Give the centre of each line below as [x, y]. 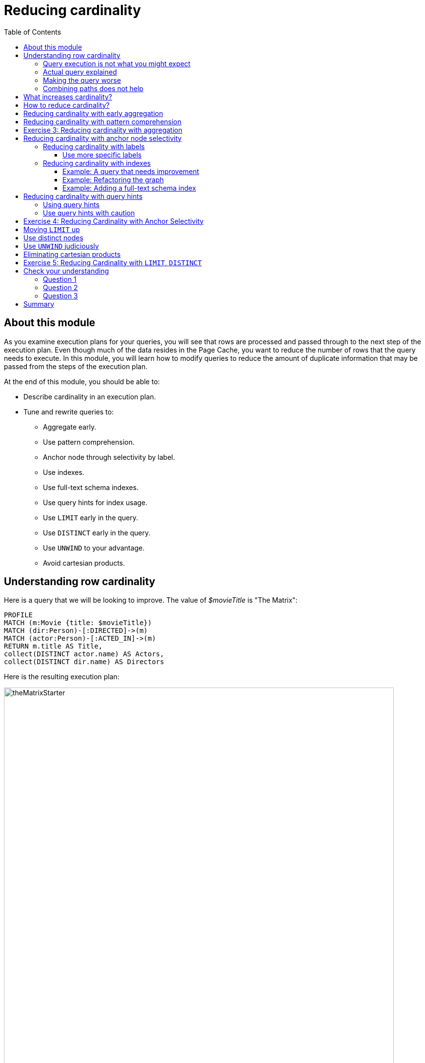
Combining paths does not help [93, 88]
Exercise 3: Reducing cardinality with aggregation [103, 130]
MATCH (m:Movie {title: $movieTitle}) [78, 623]
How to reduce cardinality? [67, 105]
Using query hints [71, 204]
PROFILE [19, 615]
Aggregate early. [70, 427]
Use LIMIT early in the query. [91, 517]
